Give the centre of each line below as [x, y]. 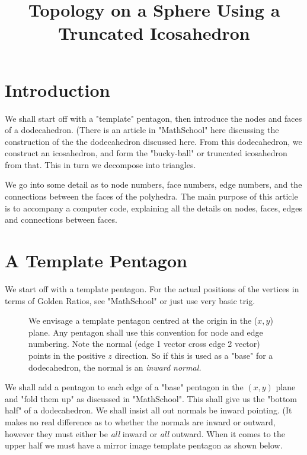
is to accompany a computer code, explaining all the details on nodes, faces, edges [154, 208]
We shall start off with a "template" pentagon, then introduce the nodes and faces [153, 118]
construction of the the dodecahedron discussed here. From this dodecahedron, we [153, 141]
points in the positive [67, 355]
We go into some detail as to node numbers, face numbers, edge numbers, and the [153, 184]
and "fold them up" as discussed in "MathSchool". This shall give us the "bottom [151, 398]
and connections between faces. [61, 219]
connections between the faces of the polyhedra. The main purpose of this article [151, 196]
